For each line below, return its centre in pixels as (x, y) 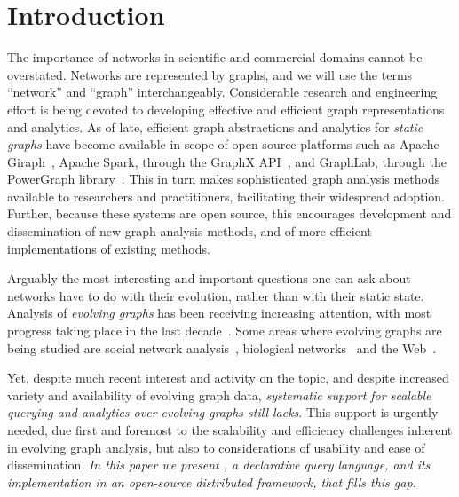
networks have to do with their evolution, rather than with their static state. (216, 295)
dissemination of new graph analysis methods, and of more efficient (190, 231)
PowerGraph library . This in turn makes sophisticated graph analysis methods (224, 179)
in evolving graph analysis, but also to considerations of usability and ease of (216, 447)
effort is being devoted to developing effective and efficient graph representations (226, 109)
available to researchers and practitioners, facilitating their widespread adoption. (226, 196)
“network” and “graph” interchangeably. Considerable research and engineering (222, 92)
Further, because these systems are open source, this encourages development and (229, 213)
